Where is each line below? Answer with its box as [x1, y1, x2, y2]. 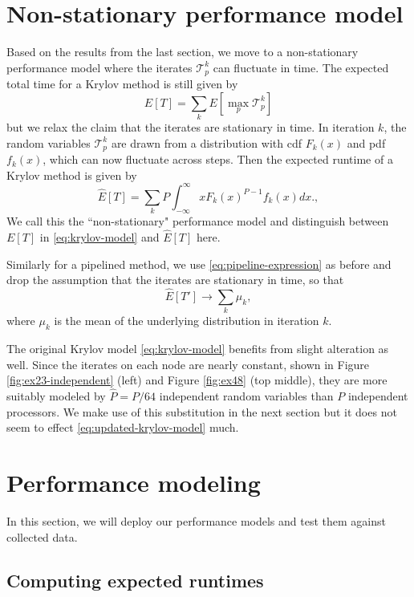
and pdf [347, 134, 386, 151]
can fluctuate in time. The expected [213, 59, 389, 75]
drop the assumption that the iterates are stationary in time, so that [6, 271, 344, 288]
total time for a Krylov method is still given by [6, 75, 238, 92]
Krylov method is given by [6, 166, 137, 183]
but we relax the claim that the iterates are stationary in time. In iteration [6, 119, 375, 136]
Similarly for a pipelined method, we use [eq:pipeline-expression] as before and [6, 255, 392, 272]
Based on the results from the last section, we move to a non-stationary [6, 43, 359, 60]
